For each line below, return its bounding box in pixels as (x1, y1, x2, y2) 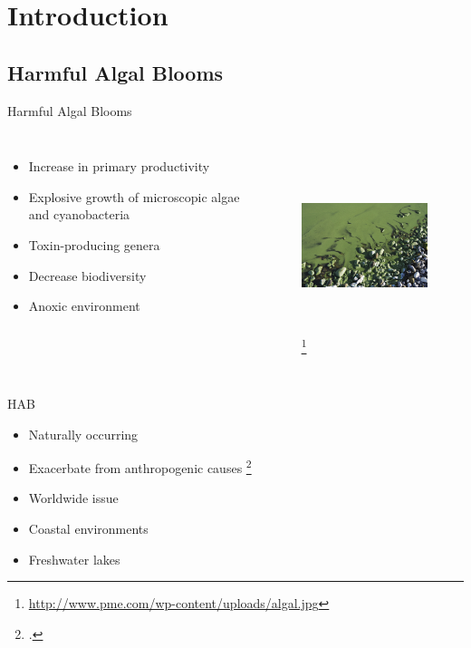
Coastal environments (28, 519, 149, 538)
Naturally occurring (28, 424, 139, 443)
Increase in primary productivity (28, 157, 210, 176)
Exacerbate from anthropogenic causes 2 (28, 456, 252, 477)
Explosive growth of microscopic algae (28, 187, 240, 206)
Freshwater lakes (28, 549, 120, 568)
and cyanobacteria (28, 205, 130, 224)
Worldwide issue (28, 488, 119, 508)
